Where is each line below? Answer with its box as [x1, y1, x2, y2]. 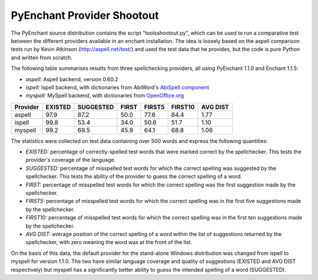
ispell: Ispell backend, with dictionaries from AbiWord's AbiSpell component [25, 84, 210, 91]
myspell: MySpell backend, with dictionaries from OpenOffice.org [25, 92, 184, 99]
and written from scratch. [11, 54, 73, 61]
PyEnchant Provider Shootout [11, 9, 159, 22]
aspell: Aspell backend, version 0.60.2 [25, 75, 119, 82]
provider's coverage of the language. [25, 156, 116, 164]
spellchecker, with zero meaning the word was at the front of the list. [25, 239, 193, 246]
